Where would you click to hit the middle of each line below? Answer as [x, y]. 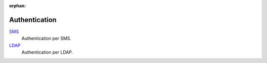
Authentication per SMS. [46, 38]
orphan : [18, 6]
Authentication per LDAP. [47, 52]
